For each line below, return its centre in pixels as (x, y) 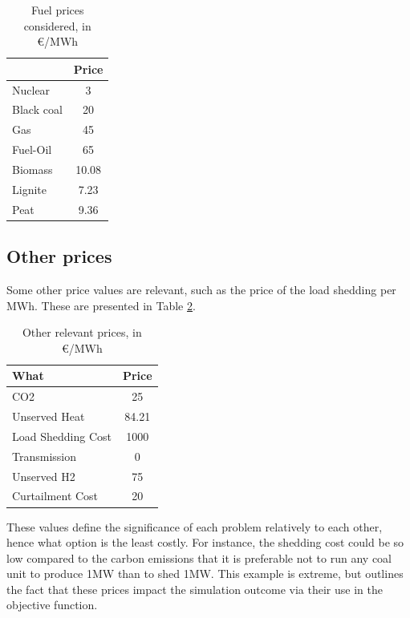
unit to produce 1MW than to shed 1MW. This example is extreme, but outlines (205, 574)
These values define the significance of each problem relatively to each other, (195, 526)
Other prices (59, 256)
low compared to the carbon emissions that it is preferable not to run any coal (199, 557)
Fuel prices (57, 10)
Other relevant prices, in (82, 332)
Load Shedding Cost (62, 436)
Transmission (44, 456)
